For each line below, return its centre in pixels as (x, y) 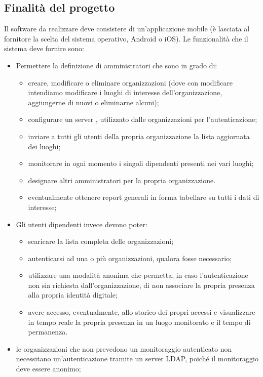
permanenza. (48, 332)
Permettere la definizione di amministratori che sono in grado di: (117, 65)
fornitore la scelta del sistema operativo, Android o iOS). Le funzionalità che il (126, 38)
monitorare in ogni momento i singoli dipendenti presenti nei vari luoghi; (141, 163)
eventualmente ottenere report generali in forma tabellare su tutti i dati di (144, 197)
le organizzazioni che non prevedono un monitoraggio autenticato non (124, 348)
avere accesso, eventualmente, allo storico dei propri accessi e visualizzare (142, 312)
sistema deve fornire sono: (44, 48)
